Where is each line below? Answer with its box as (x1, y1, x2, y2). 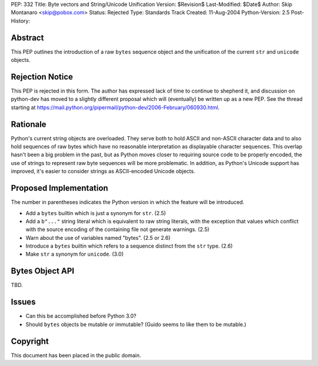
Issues (11, 297, 36, 307)
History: (11, 17, 31, 24)
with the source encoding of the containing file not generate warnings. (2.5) (25, 226, 210, 233)
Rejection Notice (11, 71, 74, 82)
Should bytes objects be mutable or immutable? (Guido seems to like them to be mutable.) (25, 321, 247, 328)
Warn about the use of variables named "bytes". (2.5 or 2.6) (25, 234, 171, 241)
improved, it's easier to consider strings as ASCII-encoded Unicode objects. (11, 168, 196, 175)
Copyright (11, 336, 49, 346)
